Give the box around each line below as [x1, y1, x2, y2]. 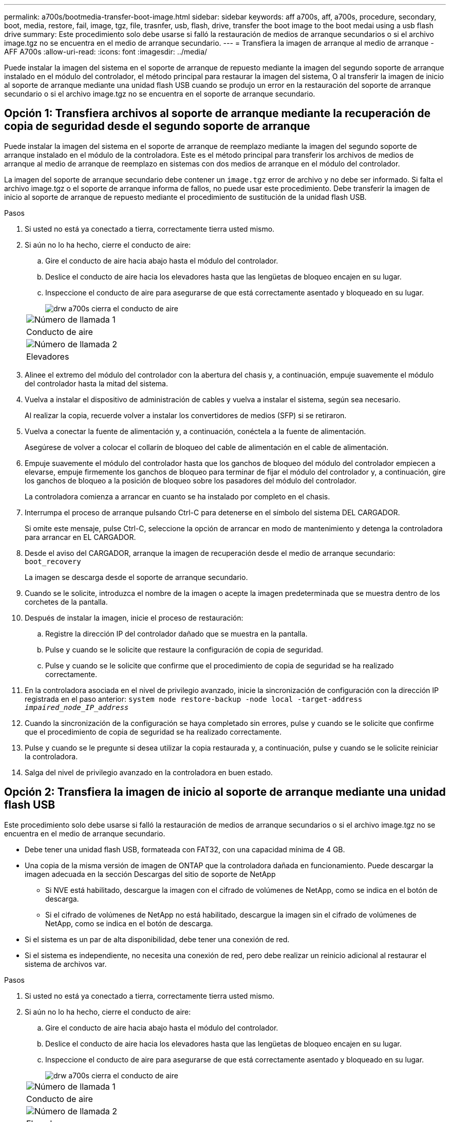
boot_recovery [25, 557, 81, 566]
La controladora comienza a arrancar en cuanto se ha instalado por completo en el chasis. [25, 492, 330, 501]
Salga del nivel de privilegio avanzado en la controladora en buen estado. [25, 768, 273, 777]
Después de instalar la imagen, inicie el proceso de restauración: [25, 613, 243, 622]
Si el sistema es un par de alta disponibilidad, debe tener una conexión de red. [25, 934, 290, 944]
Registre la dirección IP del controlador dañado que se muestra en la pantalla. [45, 629, 308, 638]
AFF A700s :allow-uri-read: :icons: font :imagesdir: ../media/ [4, 47, 208, 56]
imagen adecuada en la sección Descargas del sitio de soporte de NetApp [25, 869, 276, 878]
